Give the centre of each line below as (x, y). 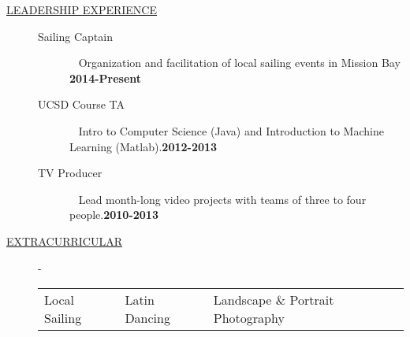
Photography (249, 318)
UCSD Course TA (81, 104)
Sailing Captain (75, 36)
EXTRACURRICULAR (64, 241)
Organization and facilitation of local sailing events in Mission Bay (239, 63)
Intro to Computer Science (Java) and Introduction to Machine (231, 130)
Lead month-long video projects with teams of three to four (222, 199)
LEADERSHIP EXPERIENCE (82, 9)
